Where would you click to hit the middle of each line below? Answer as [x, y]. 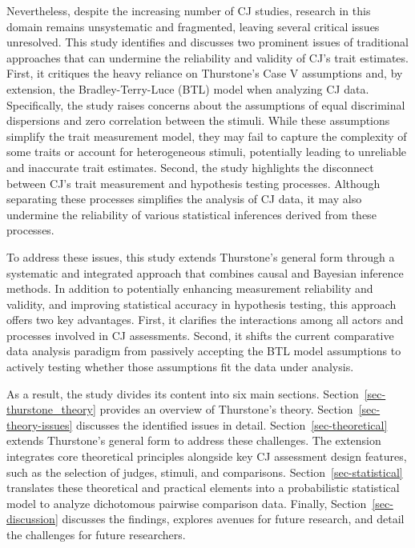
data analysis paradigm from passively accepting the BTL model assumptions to [204, 351]
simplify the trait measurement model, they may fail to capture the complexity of [207, 136]
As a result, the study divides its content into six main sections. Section [183, 393]
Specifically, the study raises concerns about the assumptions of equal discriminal [206, 104]
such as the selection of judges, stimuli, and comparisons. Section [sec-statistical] [205, 472]
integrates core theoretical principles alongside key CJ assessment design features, [207, 456]
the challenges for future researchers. [96, 534]
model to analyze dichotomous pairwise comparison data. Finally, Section [187, 503]
